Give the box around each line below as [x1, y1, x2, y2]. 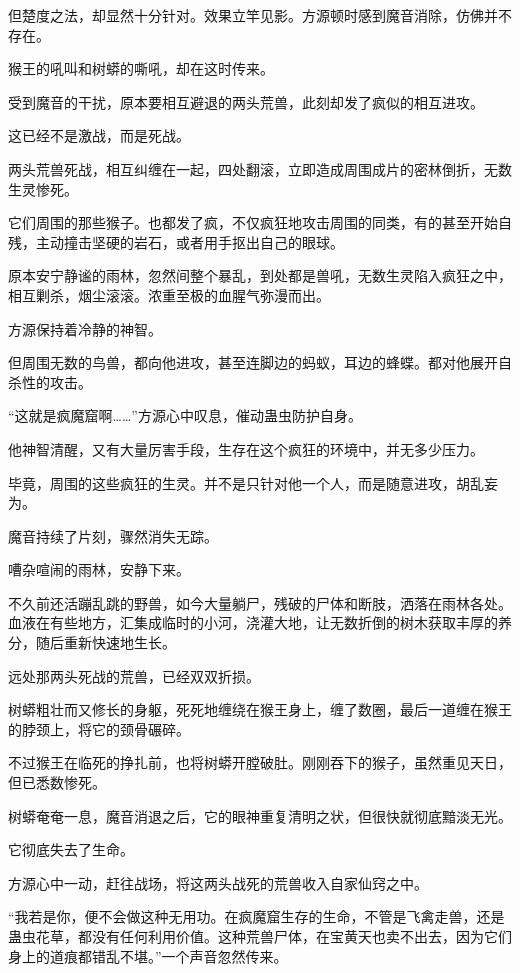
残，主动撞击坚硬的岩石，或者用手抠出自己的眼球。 [8, 231, 344, 252]
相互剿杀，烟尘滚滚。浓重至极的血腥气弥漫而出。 [8, 284, 330, 305]
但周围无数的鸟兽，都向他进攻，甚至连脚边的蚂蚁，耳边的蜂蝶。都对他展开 [8, 352, 498, 373]
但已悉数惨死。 [8, 772, 106, 793]
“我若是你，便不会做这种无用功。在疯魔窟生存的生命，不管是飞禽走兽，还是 [8, 906, 505, 927]
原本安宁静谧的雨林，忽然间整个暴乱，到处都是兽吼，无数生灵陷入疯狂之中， [8, 265, 512, 286]
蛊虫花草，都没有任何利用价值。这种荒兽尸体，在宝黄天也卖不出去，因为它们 [8, 926, 512, 946]
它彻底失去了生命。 [8, 839, 134, 860]
